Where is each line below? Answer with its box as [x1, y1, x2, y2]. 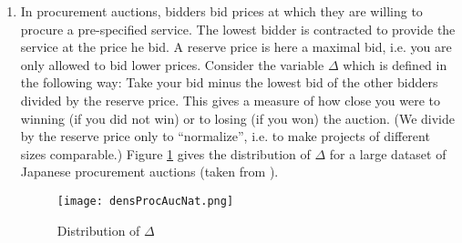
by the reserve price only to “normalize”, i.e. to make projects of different [20, 127, 430, 146]
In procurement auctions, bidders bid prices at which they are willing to [20, 2, 423, 20]
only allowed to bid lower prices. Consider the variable [20, 55, 324, 74]
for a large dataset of [329, 144, 447, 163]
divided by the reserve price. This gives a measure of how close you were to [20, 90, 440, 109]
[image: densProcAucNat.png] [56, 194, 234, 208]
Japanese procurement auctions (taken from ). [20, 162, 279, 181]
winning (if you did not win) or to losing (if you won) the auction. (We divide [20, 108, 455, 127]
